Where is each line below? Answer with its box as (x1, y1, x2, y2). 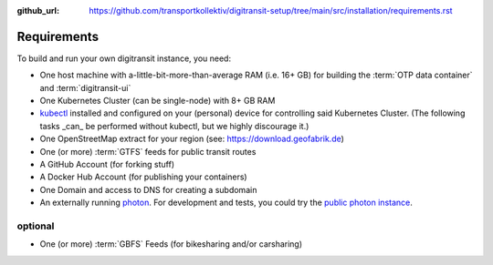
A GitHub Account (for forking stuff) (39, 159, 175, 170)
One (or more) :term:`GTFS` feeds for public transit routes (39, 146, 257, 157)
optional (16, 219, 55, 232)
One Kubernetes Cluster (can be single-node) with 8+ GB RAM (39, 96, 276, 107)
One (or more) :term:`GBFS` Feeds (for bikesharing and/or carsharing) (39, 239, 303, 250)
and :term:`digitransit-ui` (39, 82, 131, 93)
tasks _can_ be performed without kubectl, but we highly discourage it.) (39, 120, 309, 131)
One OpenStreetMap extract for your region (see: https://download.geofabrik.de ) (39, 133, 344, 145)
